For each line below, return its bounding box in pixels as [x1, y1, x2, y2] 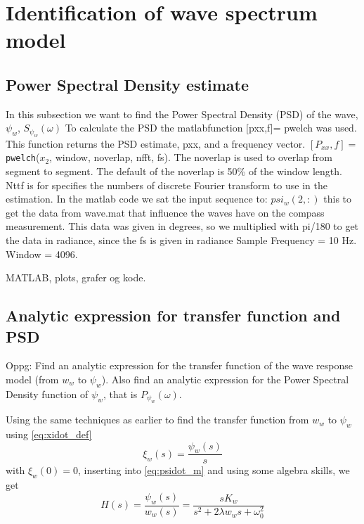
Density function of [6, 386, 89, 401]
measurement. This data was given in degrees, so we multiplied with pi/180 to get [6, 219, 359, 234]
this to [323, 191, 352, 206]
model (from [6, 371, 59, 386]
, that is [103, 386, 138, 401]
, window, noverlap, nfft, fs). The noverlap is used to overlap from [49, 150, 332, 165]
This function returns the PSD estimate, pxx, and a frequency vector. [6, 136, 306, 151]
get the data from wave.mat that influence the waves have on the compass [6, 205, 325, 219]
